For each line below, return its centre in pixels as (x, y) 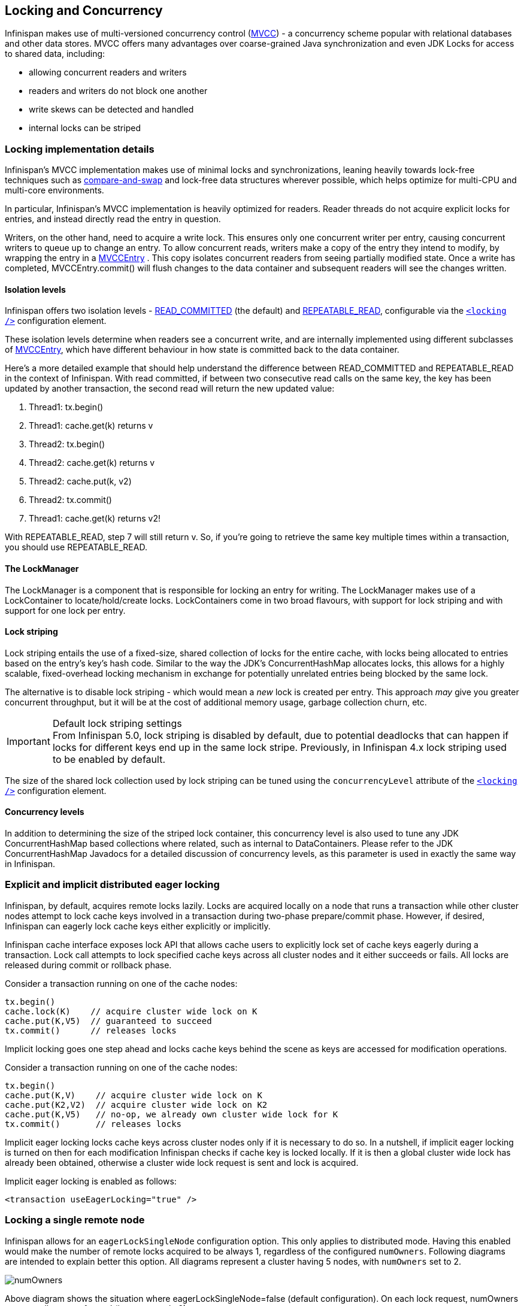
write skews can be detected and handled (111, 110)
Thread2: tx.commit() (70, 500)
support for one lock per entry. (65, 610)
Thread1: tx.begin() (66, 407)
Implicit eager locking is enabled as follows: (91, 1181)
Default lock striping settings (117, 723)
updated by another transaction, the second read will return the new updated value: (170, 389)
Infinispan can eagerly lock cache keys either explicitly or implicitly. (138, 926)
